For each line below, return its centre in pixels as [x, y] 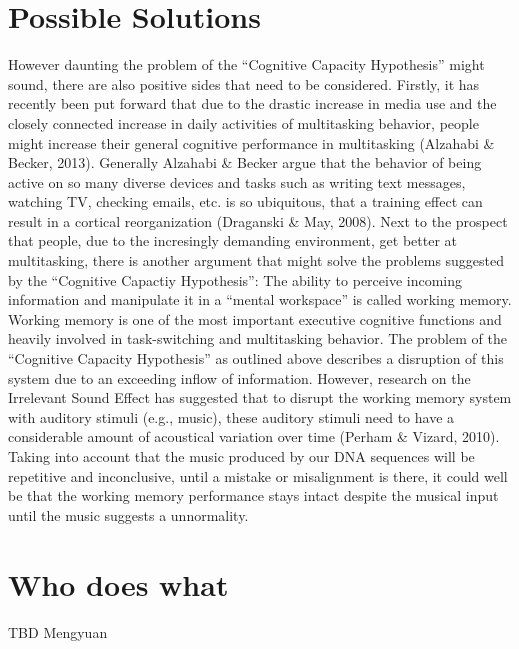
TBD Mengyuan [58, 631]
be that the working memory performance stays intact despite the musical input [253, 495]
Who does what [118, 583]
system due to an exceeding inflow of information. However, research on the [239, 377]
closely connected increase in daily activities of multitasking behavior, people [243, 122]
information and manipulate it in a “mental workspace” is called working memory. [260, 299]
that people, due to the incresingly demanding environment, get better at [232, 240]
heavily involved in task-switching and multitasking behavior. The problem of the [257, 338]
